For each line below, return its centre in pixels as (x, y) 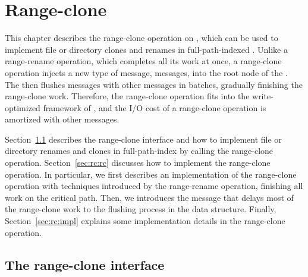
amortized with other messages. (62, 119)
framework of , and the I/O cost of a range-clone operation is (155, 107)
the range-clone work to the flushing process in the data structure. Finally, (141, 209)
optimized (23, 107)
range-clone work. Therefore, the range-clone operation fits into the (127, 96)
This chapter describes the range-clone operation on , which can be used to (142, 38)
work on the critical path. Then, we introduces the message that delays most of (149, 197)
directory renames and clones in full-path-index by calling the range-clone (139, 151)
